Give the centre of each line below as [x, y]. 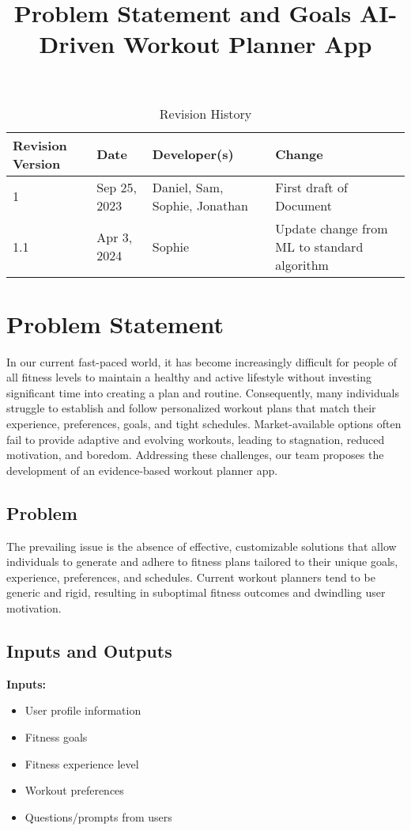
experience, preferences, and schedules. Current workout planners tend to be [191, 577]
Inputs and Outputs [89, 651]
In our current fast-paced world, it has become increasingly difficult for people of [202, 361]
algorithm [302, 264]
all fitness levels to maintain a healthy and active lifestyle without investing [189, 377]
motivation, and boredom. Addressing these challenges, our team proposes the [195, 455]
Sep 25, [117, 187]
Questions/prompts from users [98, 816]
